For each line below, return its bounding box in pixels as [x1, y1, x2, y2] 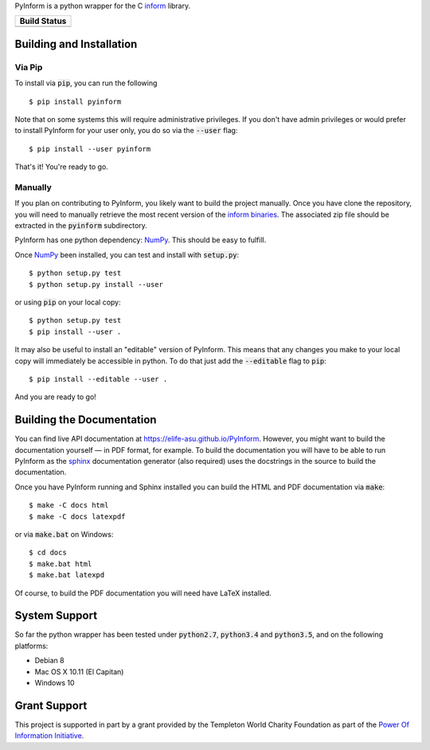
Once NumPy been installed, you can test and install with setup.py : [14, 249, 240, 259]
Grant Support [14, 698, 88, 713]
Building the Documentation [14, 413, 157, 426]
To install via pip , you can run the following [14, 78, 158, 88]
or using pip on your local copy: [14, 297, 121, 307]
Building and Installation [14, 37, 138, 51]
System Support [14, 609, 98, 622]
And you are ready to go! [14, 392, 97, 402]
